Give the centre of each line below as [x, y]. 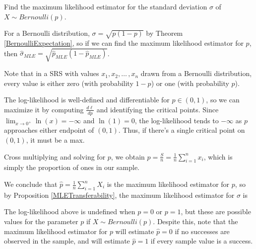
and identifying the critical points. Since [158, 109]
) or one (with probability [190, 83]
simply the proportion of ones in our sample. [72, 167]
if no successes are [202, 231]
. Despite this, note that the [195, 221]
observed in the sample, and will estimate [67, 241]
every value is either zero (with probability [69, 83]
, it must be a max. [55, 140]
